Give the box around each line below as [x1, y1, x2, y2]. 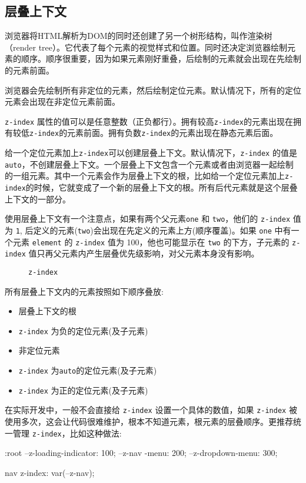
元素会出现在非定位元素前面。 [5, 95, 120, 108]
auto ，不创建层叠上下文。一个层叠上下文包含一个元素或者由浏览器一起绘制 [5, 158, 294, 170]
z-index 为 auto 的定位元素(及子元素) [18, 364, 157, 377]
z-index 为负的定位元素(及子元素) [18, 324, 148, 337]
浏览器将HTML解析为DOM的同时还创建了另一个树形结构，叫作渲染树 [5, 29, 272, 42]
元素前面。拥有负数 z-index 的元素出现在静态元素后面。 [67, 126, 278, 139]
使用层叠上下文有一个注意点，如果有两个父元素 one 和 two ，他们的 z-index [5, 212, 291, 225]
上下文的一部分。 [5, 192, 71, 205]
